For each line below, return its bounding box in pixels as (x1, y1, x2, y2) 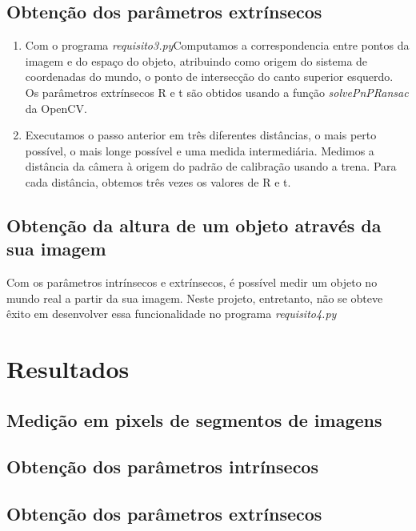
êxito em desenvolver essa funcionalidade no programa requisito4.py (6, 305, 337, 322)
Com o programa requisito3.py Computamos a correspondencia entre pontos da (25, 37, 410, 54)
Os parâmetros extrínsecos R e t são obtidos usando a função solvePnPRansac (25, 83, 409, 100)
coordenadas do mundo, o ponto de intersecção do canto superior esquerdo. (25, 68, 394, 85)
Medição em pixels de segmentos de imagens (6, 407, 382, 432)
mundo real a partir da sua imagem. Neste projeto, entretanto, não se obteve (6, 289, 383, 306)
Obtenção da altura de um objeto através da (6, 212, 382, 237)
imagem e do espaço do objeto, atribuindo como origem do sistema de (25, 52, 368, 69)
